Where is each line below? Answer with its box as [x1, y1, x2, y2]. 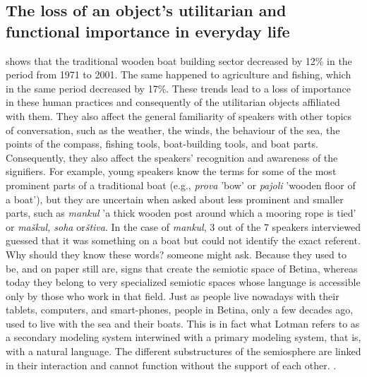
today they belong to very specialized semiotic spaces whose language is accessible [6, 275, 361, 289]
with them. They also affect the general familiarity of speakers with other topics [6, 108, 352, 123]
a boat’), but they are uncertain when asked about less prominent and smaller [6, 191, 344, 206]
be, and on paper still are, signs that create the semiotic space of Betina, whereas [6, 261, 358, 275]
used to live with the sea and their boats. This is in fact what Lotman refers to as [6, 316, 360, 330]
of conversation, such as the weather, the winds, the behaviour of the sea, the [6, 122, 340, 137]
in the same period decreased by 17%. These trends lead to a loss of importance [6, 80, 351, 95]
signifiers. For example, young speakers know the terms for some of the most [6, 164, 337, 179]
